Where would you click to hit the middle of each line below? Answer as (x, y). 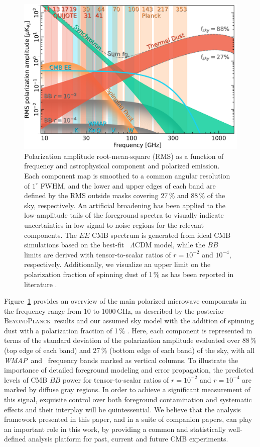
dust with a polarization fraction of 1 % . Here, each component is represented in (128, 330)
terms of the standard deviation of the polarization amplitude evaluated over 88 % (130, 340)
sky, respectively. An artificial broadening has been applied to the (125, 205)
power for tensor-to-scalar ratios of (116, 379)
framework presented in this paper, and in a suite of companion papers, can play (128, 419)
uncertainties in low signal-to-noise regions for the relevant (114, 225)
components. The (51, 235)
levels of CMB (26, 379)
